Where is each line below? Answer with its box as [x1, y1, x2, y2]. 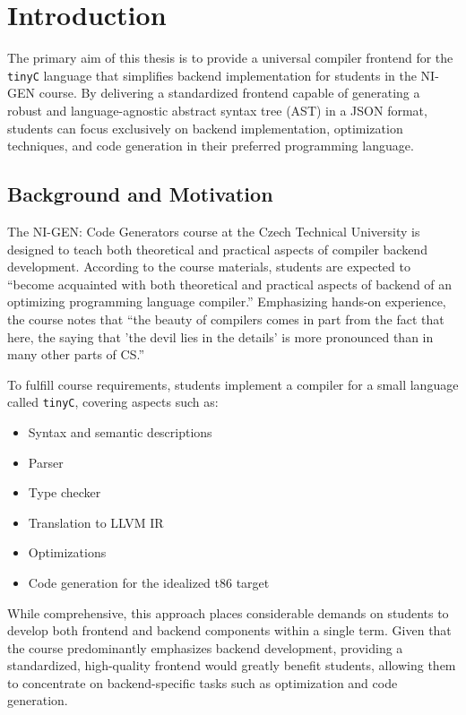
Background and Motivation [7, 180, 273, 208]
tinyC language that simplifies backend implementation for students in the [7, 65, 417, 84]
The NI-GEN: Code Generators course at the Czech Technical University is [7, 221, 420, 240]
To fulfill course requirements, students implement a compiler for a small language [7, 375, 459, 393]
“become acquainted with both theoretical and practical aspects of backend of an [7, 274, 453, 293]
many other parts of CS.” [7, 345, 144, 364]
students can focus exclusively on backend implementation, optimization [7, 118, 403, 137]
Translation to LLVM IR [28, 513, 164, 531]
